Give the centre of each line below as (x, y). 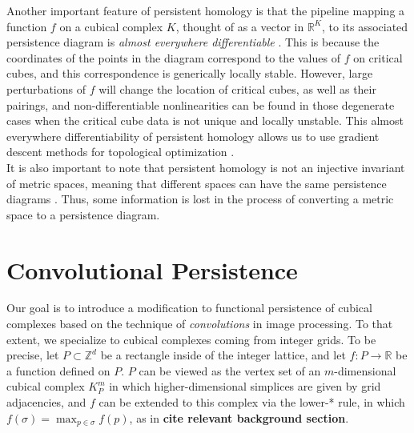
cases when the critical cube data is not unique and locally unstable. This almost (205, 120)
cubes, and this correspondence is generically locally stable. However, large (190, 73)
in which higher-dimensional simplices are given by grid (245, 386)
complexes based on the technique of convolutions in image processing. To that (200, 324)
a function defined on (58, 370)
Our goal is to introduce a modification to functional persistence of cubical (189, 308)
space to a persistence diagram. (83, 214)
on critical (378, 57)
